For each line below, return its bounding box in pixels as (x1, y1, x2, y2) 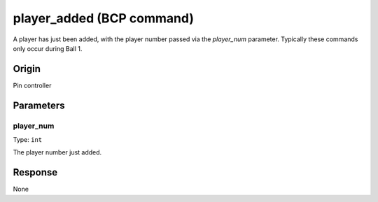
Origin (13, 63, 41, 75)
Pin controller (13, 81, 52, 89)
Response (13, 166, 58, 178)
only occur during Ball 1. (13, 44, 83, 52)
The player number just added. (13, 148, 102, 157)
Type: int (13, 136, 43, 143)
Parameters (13, 99, 65, 111)
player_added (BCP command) (13, 10, 195, 26)
